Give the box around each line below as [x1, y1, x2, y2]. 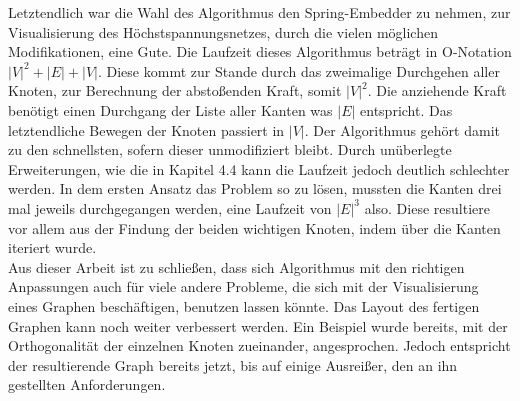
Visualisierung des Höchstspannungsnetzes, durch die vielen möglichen [8, 21, 438, 42]
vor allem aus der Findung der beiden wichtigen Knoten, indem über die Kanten [8, 217, 501, 238]
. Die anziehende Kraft [367, 80, 507, 101]
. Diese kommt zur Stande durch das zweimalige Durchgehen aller [97, 60, 500, 81]
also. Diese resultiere [364, 197, 490, 218]
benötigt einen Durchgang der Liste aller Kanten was [8, 99, 333, 120]
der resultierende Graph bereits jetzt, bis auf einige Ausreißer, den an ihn [8, 354, 458, 375]
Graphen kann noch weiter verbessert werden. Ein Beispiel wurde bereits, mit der [8, 315, 508, 336]
